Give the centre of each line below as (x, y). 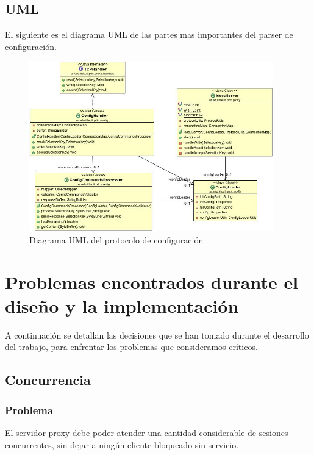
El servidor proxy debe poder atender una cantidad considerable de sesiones (147, 432)
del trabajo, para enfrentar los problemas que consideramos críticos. (131, 347)
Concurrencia (48, 380)
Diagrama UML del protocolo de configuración (116, 239)
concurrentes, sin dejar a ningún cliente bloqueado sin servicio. (122, 444)
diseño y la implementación (122, 305)
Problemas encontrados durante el (152, 281)
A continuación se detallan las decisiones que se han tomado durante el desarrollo (157, 335)
